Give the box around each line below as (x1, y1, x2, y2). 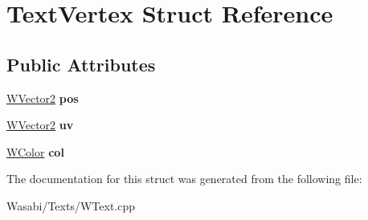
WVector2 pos (6, 89, 79, 106)
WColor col (6, 143, 64, 160)
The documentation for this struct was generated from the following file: (6, 170, 362, 187)
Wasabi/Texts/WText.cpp (6, 197, 136, 214)
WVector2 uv (6, 116, 74, 133)
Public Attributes (6, 51, 156, 76)
